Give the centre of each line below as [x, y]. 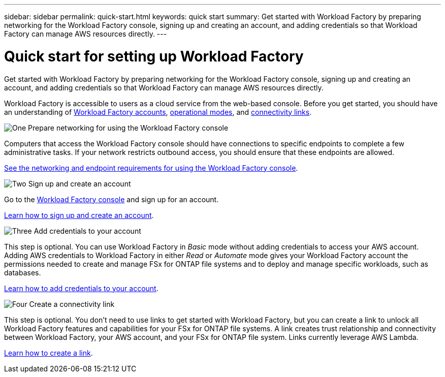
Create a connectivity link [72, 304]
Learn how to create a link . [49, 353]
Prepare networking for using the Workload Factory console [128, 128]
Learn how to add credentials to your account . [81, 288]
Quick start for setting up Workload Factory [154, 56]
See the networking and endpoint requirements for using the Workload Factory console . [151, 168]
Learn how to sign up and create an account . [79, 215]
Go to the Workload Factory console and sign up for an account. [112, 199]
